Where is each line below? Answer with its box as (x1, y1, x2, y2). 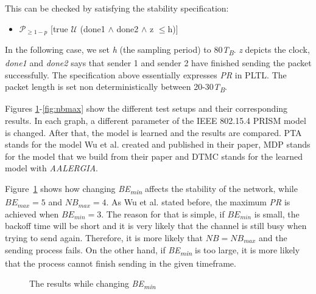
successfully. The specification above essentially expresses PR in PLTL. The (5, 68, 287, 81)
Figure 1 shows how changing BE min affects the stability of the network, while (5, 182, 298, 196)
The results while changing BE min (29, 277, 156, 292)
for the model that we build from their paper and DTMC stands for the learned (5, 149, 303, 162)
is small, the (254, 207, 300, 220)
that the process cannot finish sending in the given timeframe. (5, 256, 236, 269)
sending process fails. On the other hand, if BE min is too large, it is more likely (5, 243, 300, 258)
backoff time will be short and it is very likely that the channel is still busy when (5, 219, 307, 232)
